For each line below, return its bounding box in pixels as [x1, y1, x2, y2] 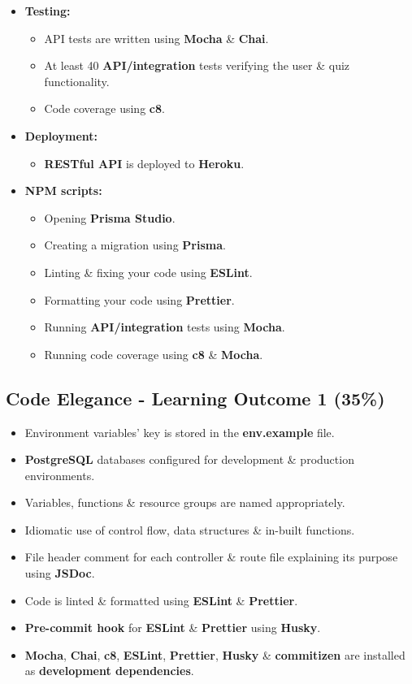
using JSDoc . [24, 565, 95, 582]
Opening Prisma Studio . [44, 209, 176, 226]
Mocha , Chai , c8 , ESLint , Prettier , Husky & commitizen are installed [24, 646, 405, 663]
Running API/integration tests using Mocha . [44, 318, 285, 336]
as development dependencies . [24, 662, 194, 679]
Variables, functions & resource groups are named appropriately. [24, 494, 345, 511]
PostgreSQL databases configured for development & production [24, 451, 354, 468]
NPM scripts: [24, 182, 102, 199]
